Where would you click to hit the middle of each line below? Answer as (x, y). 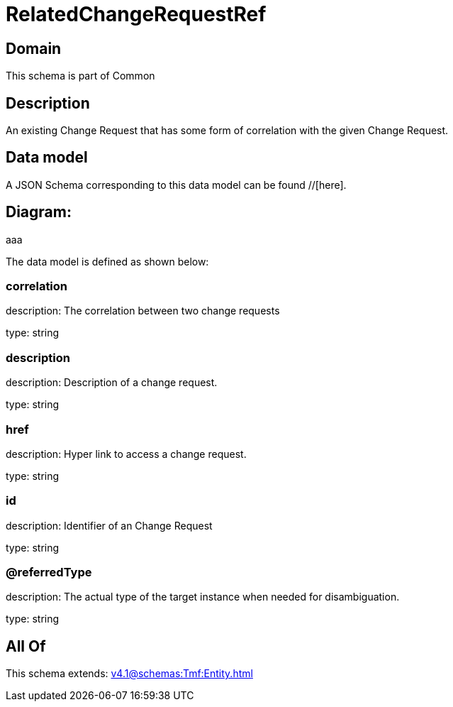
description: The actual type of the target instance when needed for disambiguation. (203, 597)
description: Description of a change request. (112, 383)
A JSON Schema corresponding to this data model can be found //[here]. (176, 185)
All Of (26, 646)
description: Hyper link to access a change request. (126, 454)
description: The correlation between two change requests (143, 311)
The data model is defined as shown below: (107, 261)
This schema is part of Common (80, 76)
